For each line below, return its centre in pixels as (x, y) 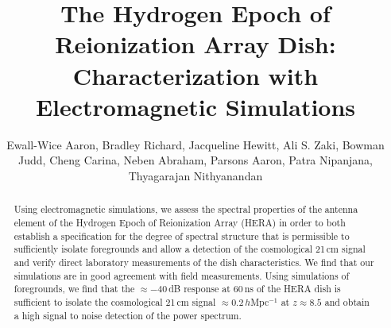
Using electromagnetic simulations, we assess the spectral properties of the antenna (186, 209)
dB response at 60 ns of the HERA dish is (255, 289)
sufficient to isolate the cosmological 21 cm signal (115, 301)
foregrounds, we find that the (74, 289)
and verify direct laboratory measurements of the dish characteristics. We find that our (194, 262)
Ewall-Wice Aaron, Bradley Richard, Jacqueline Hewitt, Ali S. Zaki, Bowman (195, 144)
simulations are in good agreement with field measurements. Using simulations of (182, 275)
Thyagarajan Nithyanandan (195, 175)
